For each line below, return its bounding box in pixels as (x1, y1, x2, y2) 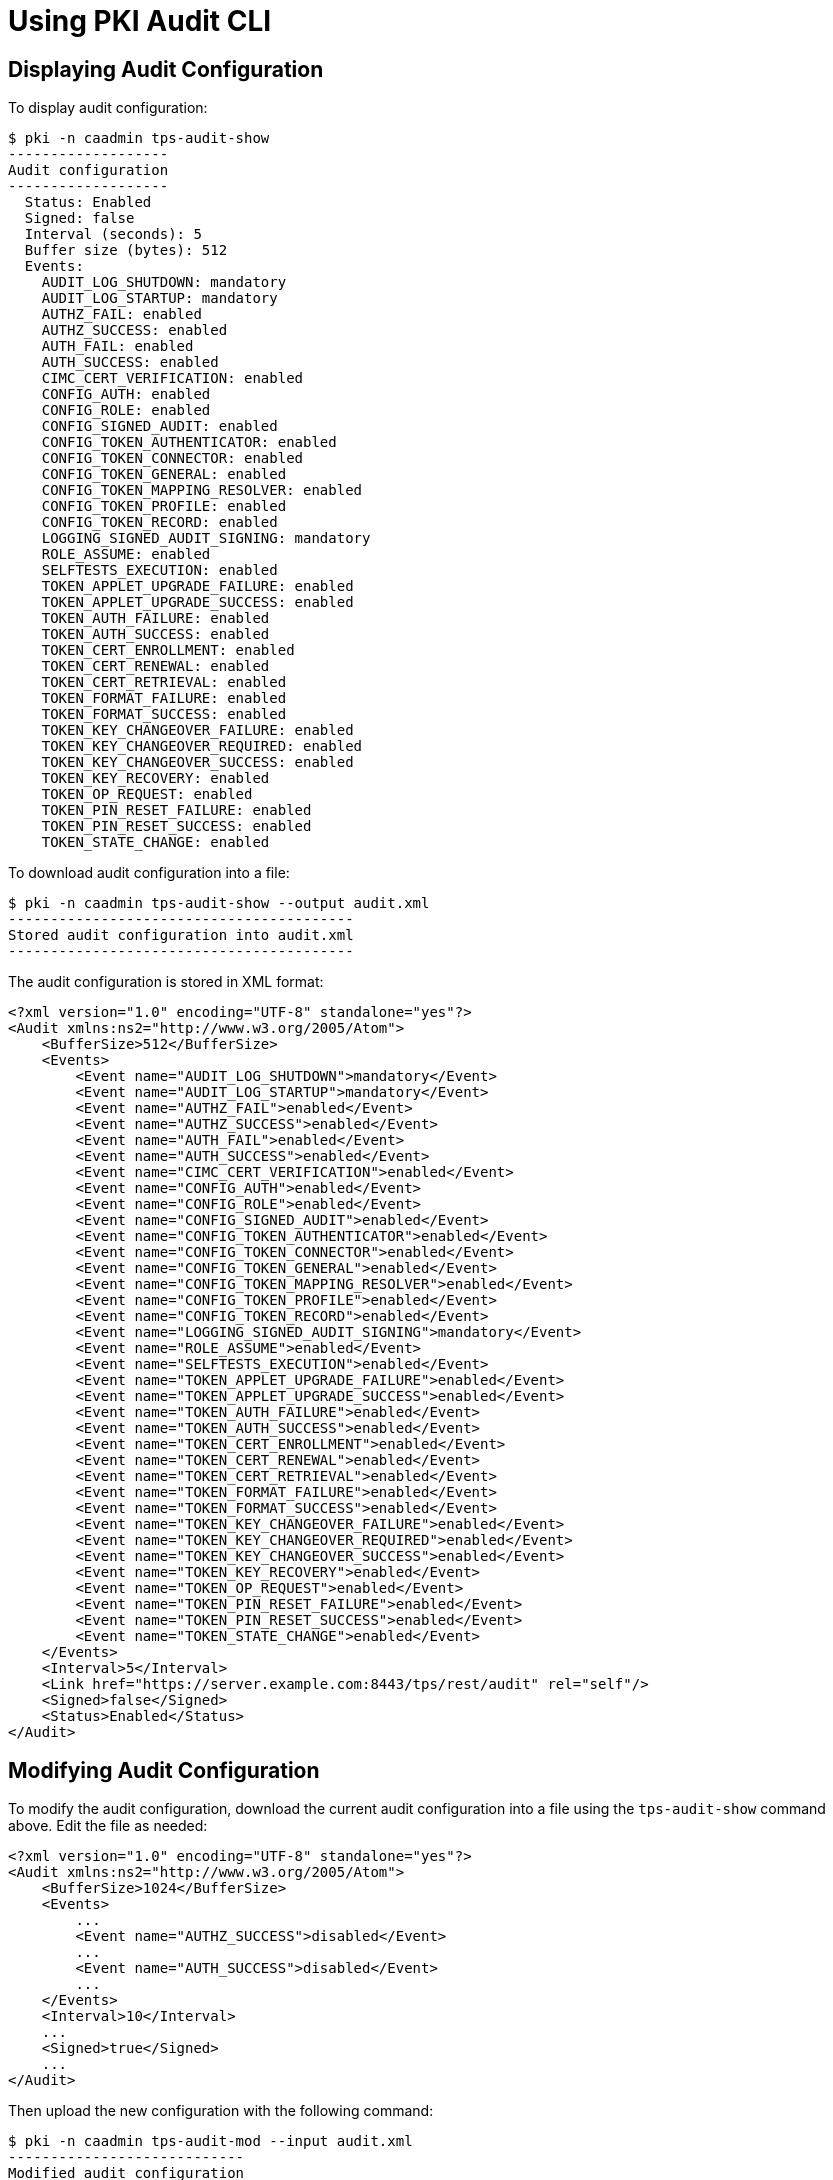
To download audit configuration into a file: (8, 864, 290, 882)
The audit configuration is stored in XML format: (8, 973, 324, 991)
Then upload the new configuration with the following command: (8, 2102, 434, 2120)
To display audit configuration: (8, 99, 208, 117)
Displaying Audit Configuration (8, 56, 324, 82)
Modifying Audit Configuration (8, 1757, 320, 1783)
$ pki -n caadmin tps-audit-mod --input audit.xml (8, 2133, 413, 2150)
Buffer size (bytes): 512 (24, 242, 228, 259)
